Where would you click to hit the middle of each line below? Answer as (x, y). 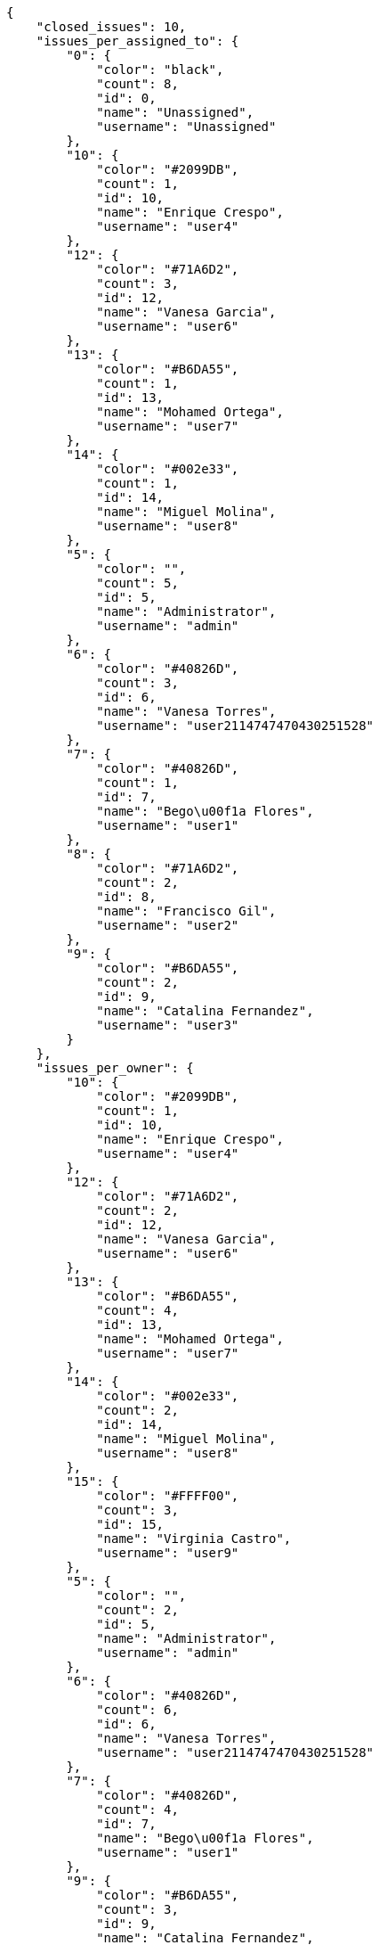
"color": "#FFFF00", (168, 1496)
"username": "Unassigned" (186, 127)
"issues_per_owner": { (115, 1068)
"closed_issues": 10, (111, 27)
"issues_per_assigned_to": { (137, 41)
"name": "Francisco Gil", (186, 911)
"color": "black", (160, 70)
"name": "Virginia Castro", (194, 1539)
